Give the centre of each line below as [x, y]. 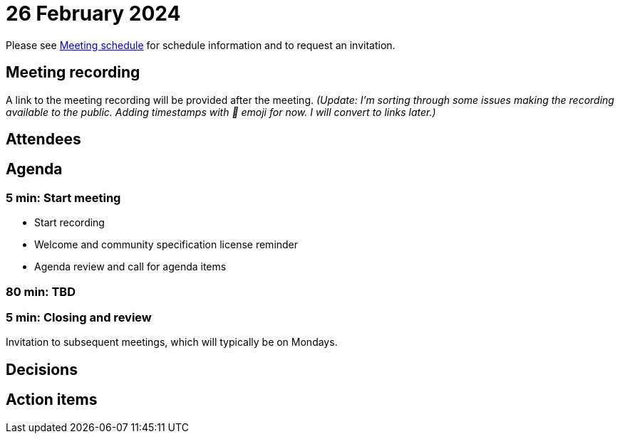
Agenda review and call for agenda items [130, 267]
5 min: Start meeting [63, 197]
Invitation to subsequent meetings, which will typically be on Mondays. [172, 342]
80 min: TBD [41, 291]
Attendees [43, 139]
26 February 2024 [93, 14]
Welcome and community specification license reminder [166, 245]
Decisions [42, 369]
